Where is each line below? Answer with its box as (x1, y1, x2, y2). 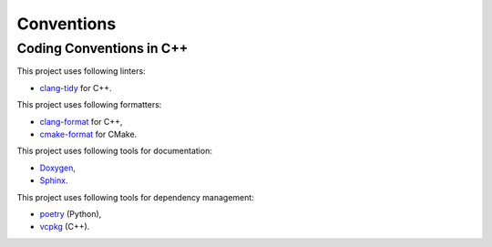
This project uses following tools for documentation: (16, 146, 213, 157)
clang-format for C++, (39, 116, 123, 127)
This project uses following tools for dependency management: (16, 191, 254, 202)
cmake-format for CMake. (39, 129, 138, 139)
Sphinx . (39, 175, 68, 186)
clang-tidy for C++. (39, 82, 113, 93)
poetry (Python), (39, 208, 102, 219)
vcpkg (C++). (39, 221, 90, 232)
